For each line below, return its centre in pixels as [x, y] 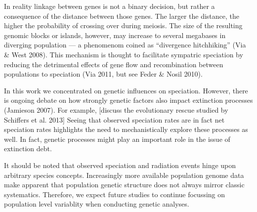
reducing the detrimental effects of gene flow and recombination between [114, 64]
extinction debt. [28, 148]
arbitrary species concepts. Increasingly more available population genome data [124, 175]
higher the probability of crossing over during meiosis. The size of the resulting [123, 25]
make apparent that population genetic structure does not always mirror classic [124, 185]
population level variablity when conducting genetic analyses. [97, 204]
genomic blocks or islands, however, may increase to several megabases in [115, 35]
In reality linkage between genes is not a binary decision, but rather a [109, 6]
